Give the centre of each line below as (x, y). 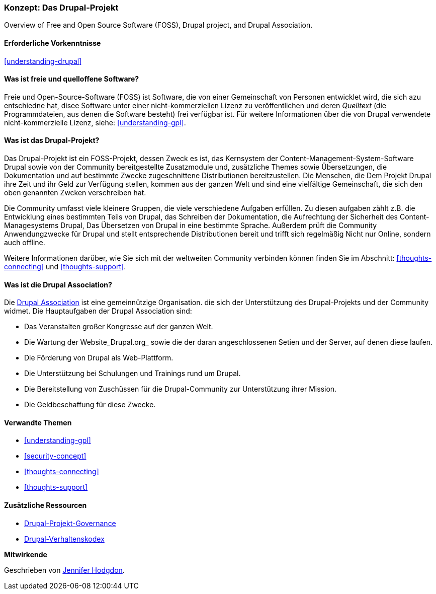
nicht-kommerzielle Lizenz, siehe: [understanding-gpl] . (95, 122)
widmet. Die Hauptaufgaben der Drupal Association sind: (98, 311)
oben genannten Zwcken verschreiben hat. (75, 193)
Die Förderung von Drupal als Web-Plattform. (99, 358)
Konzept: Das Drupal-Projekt (61, 8)
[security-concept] (55, 456)
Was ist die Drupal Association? (58, 284)
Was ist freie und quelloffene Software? (72, 79)
